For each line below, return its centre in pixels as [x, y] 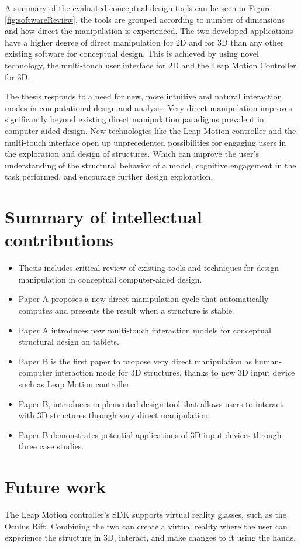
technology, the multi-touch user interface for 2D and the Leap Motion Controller [150, 65]
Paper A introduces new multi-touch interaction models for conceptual [145, 330]
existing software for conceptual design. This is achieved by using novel [132, 54]
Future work [56, 486]
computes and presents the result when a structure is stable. [126, 310]
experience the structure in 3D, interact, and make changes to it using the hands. [150, 537]
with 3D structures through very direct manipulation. [114, 415]
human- [268, 361]
